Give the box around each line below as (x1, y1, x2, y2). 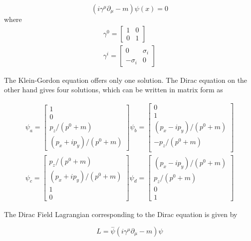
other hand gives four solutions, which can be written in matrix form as (4, 84, 223, 95)
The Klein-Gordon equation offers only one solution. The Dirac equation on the (4, 74, 248, 85)
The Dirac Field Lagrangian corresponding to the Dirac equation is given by (4, 209, 238, 220)
